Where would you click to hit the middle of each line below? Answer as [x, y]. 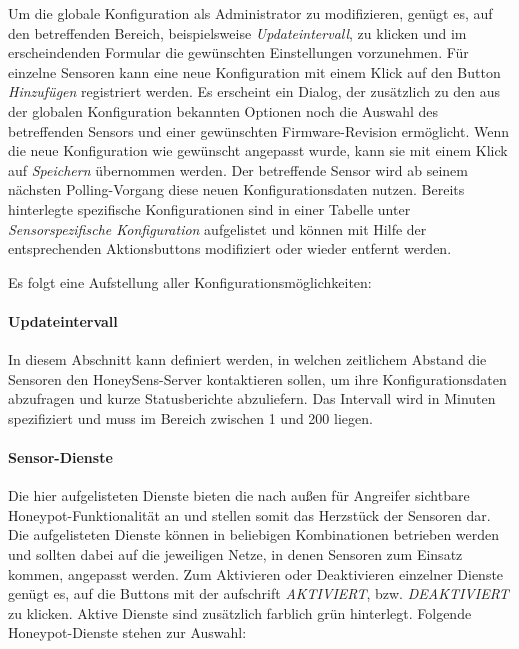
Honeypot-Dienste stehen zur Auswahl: [127, 632]
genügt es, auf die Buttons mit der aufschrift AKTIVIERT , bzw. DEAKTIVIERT [258, 593]
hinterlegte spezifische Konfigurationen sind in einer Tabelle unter [209, 208]
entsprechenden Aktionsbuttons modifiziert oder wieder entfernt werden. [230, 248]
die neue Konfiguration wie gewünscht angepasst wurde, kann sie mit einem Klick [258, 150]
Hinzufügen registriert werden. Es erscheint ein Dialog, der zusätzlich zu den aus [254, 91]
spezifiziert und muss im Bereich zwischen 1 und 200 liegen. [190, 417]
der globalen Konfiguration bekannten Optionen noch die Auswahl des [223, 110]
